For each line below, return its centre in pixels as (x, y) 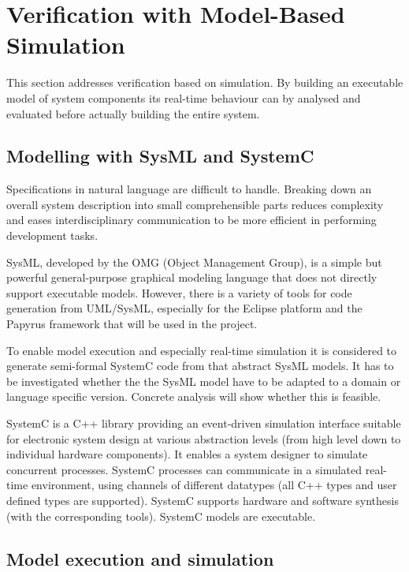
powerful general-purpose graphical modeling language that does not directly (192, 277)
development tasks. (52, 236)
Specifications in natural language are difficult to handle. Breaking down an (189, 189)
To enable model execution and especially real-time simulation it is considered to (202, 350)
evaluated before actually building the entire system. (133, 113)
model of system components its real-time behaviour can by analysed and (184, 97)
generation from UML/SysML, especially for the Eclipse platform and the (184, 308)
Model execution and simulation (140, 558)
